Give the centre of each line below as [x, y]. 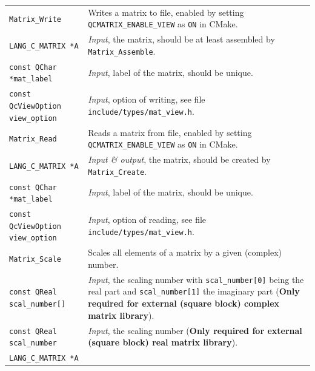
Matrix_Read [33, 139]
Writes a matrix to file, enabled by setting [166, 12]
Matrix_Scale [35, 260]
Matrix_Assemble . [122, 51]
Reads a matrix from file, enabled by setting [170, 132]
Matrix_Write [35, 19]
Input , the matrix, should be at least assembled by [181, 39]
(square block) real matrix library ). [163, 342]
